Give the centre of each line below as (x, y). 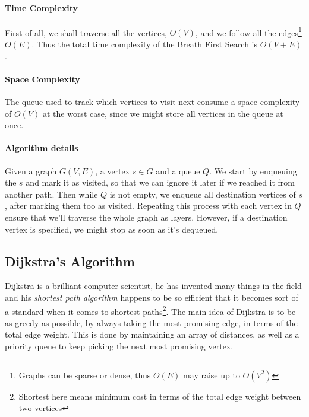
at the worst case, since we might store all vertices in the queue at (163, 113)
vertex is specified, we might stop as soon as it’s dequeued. (112, 229)
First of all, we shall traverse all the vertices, (86, 32)
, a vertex (113, 171)
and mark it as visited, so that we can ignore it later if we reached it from (160, 182)
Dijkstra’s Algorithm (70, 261)
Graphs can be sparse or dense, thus (85, 375)
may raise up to (212, 375)
